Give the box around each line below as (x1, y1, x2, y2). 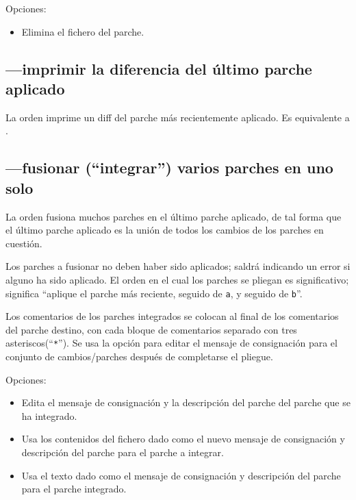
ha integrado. (21, 408, 77, 423)
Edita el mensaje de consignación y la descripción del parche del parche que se (21, 395, 351, 410)
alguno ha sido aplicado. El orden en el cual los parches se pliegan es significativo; (5, 272, 349, 286)
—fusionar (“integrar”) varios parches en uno (5, 157, 333, 178)
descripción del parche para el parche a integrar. (21, 445, 224, 459)
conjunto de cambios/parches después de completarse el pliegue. (5, 349, 273, 364)
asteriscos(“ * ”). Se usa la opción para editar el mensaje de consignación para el (5, 336, 338, 350)
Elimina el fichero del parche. (21, 24, 144, 38)
